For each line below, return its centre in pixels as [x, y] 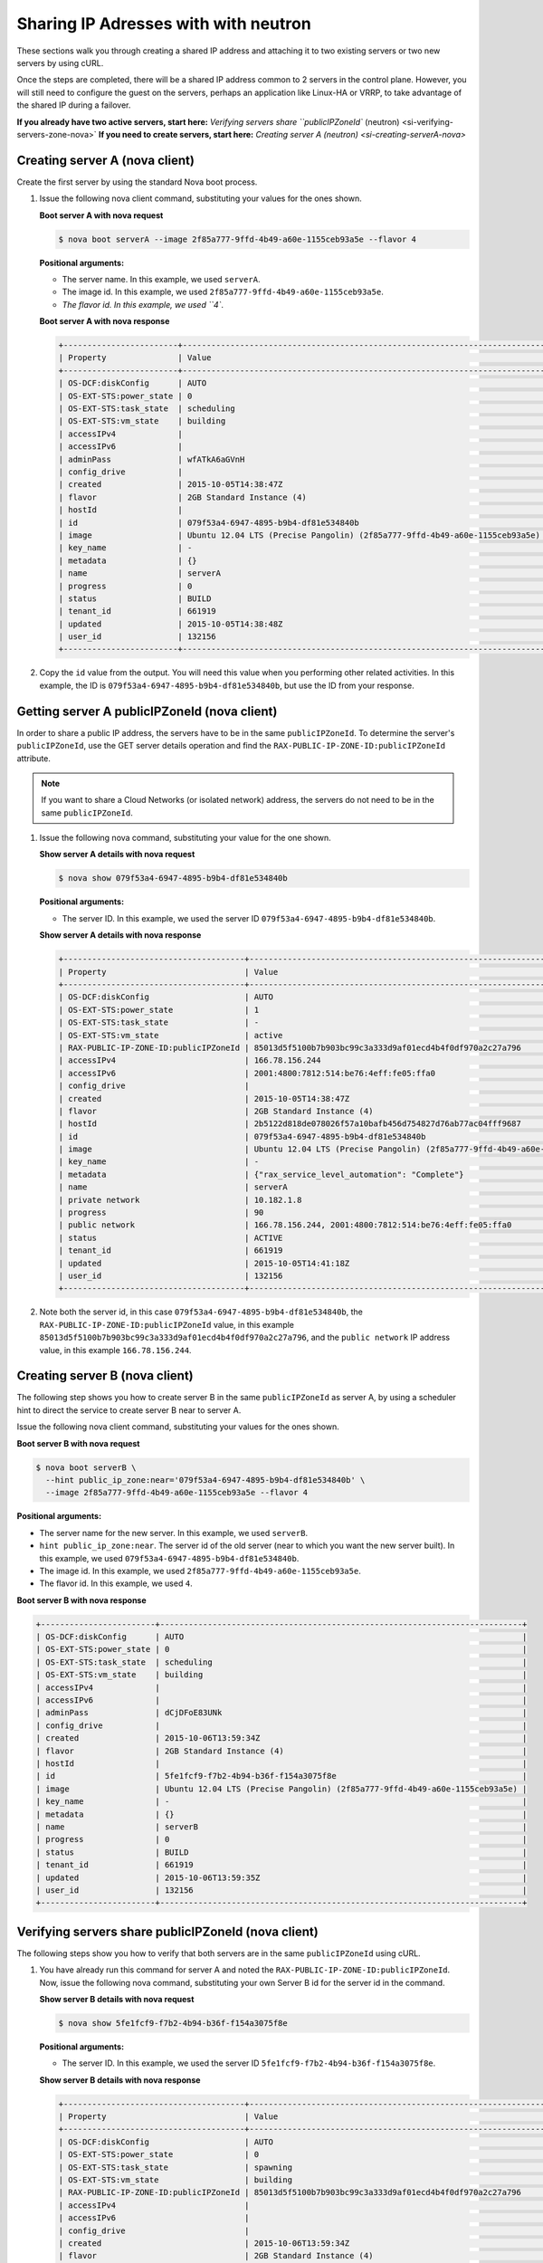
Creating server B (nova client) [105, 1376]
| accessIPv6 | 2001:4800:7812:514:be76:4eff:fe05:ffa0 [247, 1073]
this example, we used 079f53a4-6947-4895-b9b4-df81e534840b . [169, 1558]
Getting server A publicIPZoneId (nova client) [147, 711]
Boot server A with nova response [105, 321]
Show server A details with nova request [117, 855]
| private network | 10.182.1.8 [180, 1200]
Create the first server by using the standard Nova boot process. [137, 182]
